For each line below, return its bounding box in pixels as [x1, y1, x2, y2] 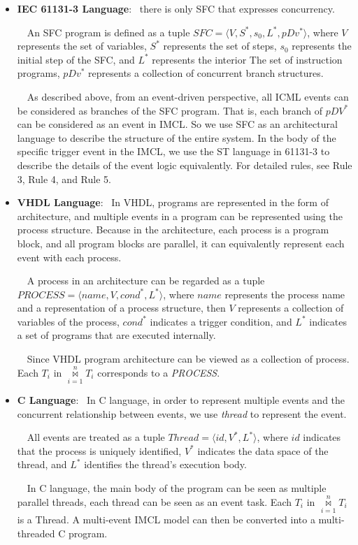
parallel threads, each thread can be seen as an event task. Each [17, 494, 292, 509]
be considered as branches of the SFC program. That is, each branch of [17, 103, 323, 117]
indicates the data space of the [197, 443, 329, 458]
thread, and [17, 457, 67, 472]
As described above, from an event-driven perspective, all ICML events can [27, 89, 349, 103]
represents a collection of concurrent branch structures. [88, 66, 324, 80]
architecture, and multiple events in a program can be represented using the [17, 208, 343, 223]
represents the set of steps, [163, 38, 277, 53]
